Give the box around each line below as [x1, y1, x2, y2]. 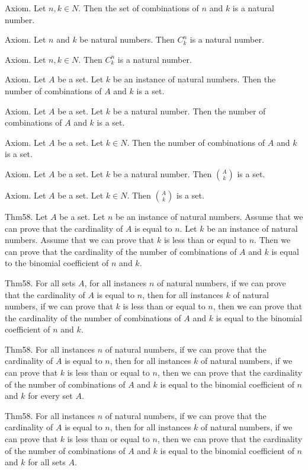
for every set [28, 389, 73, 402]
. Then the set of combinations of [78, 2, 199, 14]
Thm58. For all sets [5, 276, 76, 289]
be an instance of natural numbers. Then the [113, 73, 276, 85]
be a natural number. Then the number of [113, 104, 266, 117]
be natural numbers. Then [79, 33, 175, 46]
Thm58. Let [5, 210, 48, 222]
